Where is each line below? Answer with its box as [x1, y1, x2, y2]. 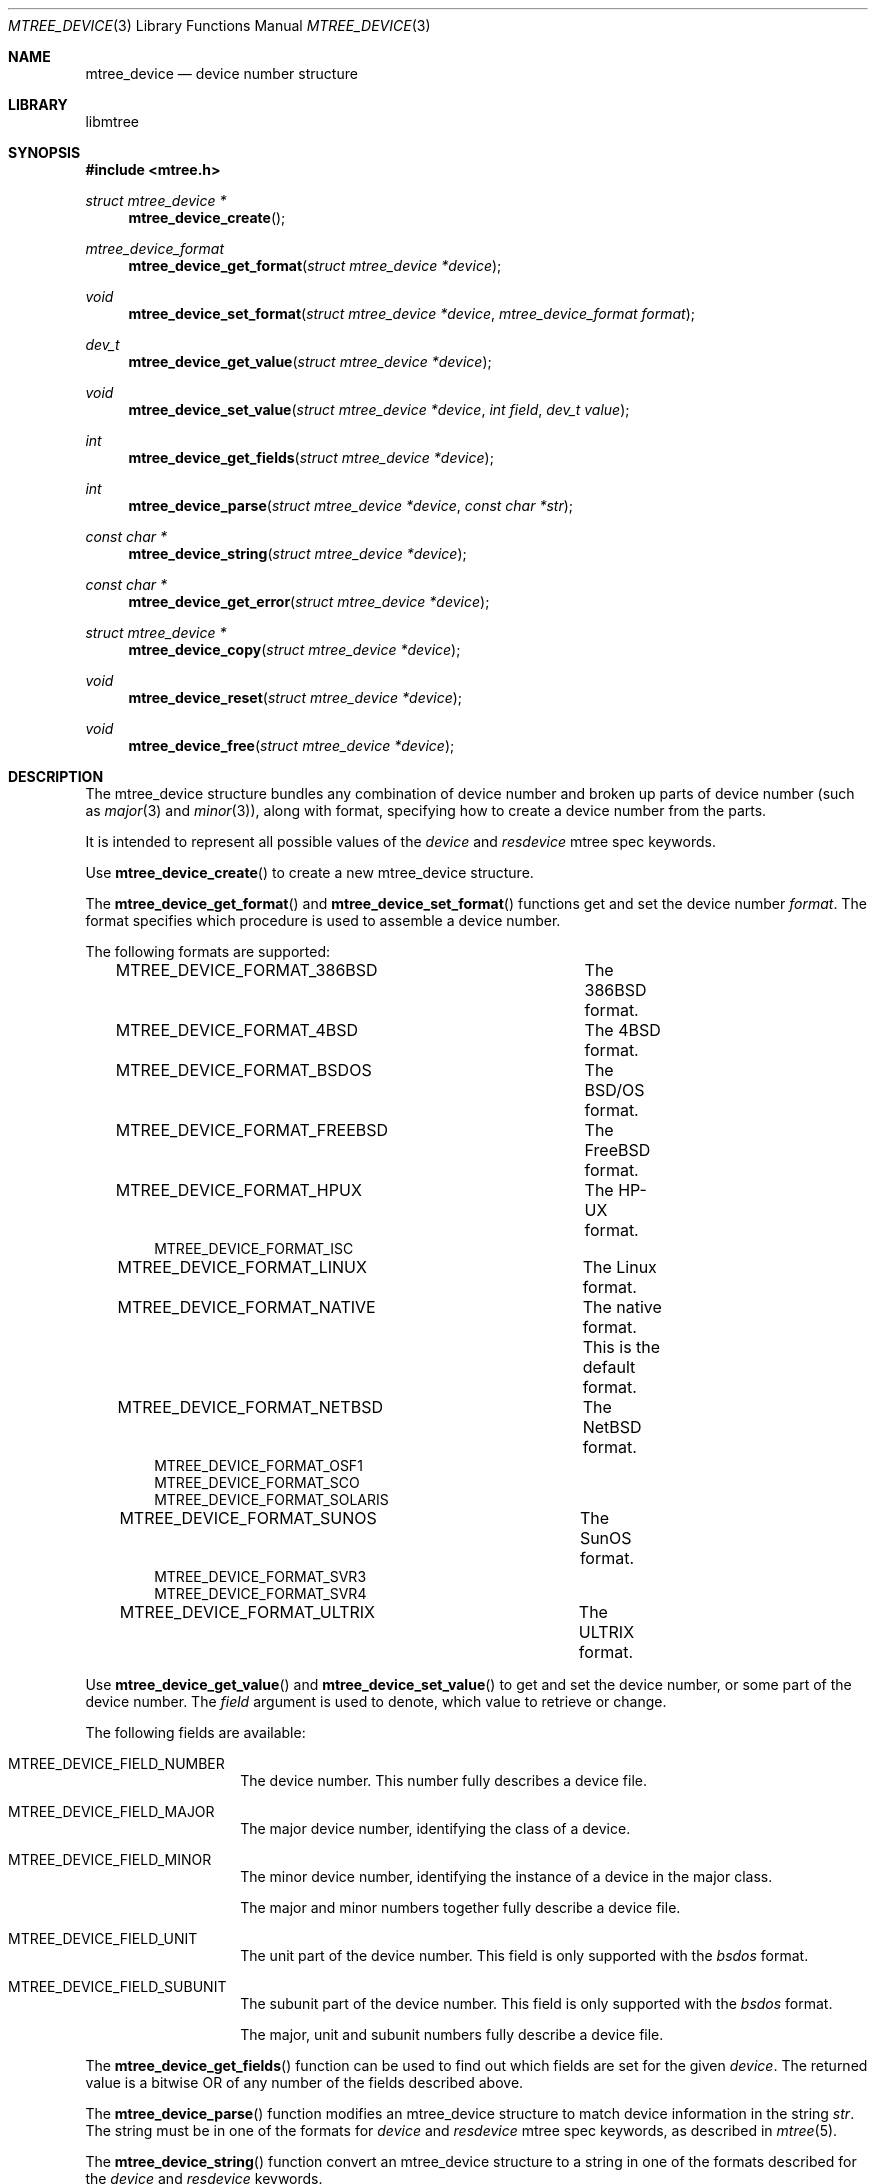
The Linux [582, 1257, 657, 1277]
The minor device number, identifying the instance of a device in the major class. [240, 1868, 773, 1885]
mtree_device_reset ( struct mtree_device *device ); [128, 689, 463, 706]
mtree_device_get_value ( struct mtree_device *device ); [128, 353, 492, 370]
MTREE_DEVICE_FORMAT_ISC [154, 1240, 354, 1257]
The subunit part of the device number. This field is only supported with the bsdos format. [240, 1995, 833, 2012]
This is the [582, 1337, 661, 1357]
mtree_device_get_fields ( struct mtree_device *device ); [128, 449, 494, 466]
